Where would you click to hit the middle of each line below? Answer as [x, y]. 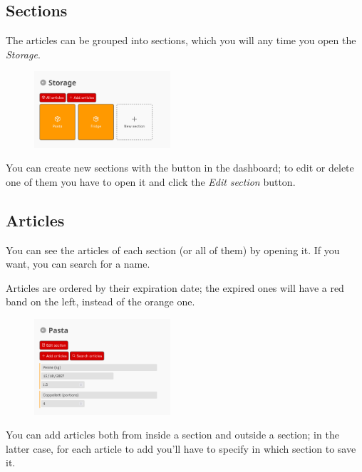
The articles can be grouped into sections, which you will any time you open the [181, 40]
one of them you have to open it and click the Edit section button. [151, 181]
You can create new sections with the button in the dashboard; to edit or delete [180, 168]
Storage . [23, 54]
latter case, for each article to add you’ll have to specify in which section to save [181, 448]
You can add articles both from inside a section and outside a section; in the [172, 435]
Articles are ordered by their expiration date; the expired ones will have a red [175, 287]
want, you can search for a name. [78, 264]
